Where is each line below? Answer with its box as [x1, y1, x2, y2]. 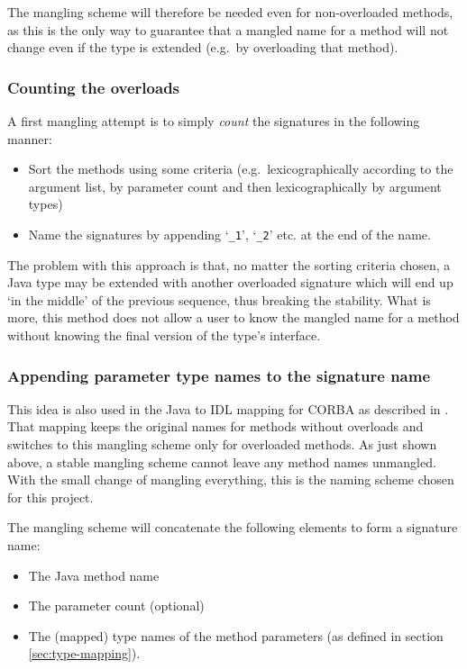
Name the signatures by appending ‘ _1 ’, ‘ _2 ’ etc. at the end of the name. [28, 224, 431, 243]
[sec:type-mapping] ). [28, 644, 141, 663]
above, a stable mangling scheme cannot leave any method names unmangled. [7, 452, 436, 471]
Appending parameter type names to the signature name [7, 364, 431, 386]
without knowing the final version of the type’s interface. [7, 326, 321, 344]
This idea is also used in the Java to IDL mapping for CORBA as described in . [7, 399, 449, 418]
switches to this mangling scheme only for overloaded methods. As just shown [7, 435, 437, 453]
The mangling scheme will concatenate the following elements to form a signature [7, 518, 458, 537]
